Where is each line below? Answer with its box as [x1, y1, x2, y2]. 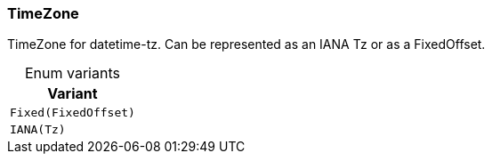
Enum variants [24, 64, 120, 83]
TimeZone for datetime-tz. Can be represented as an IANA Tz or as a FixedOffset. [7, 36, 486, 52]
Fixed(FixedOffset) [10, 106, 135, 120]
